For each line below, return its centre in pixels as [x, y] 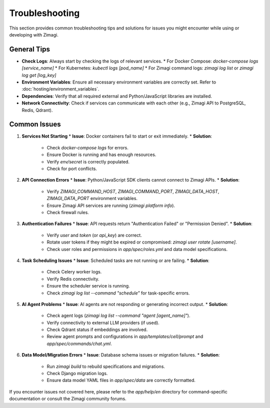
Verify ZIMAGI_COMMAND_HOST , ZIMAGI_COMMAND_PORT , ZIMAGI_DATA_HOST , [133, 191]
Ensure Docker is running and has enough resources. [101, 154]
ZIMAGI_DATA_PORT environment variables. [92, 198]
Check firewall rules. [68, 212]
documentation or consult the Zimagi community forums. [68, 399]
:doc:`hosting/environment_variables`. [60, 89]
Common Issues [35, 124]
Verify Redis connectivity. [73, 279]
